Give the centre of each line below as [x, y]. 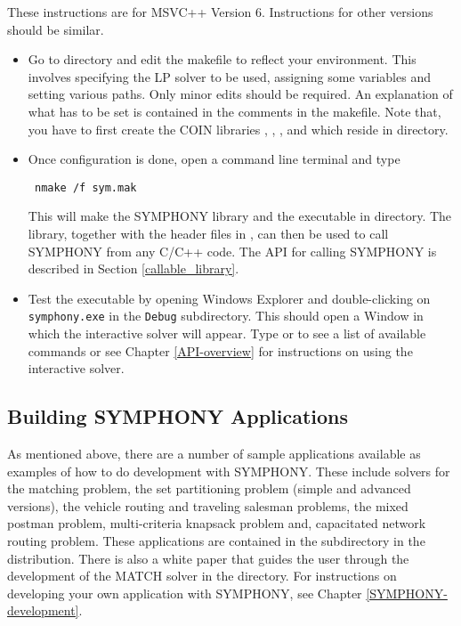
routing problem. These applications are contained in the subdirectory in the [216, 540]
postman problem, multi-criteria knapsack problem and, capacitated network [217, 523]
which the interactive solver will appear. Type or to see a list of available [227, 333]
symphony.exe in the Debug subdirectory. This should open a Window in [226, 316]
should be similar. [56, 29]
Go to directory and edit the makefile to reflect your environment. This [222, 59]
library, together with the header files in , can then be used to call [208, 233]
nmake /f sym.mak [85, 187]
